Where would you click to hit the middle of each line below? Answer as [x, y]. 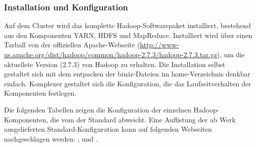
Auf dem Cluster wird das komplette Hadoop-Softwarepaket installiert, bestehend [128, 25]
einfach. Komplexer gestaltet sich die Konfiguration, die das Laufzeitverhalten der [128, 83]
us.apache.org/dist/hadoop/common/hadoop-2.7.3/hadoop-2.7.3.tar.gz [111, 54]
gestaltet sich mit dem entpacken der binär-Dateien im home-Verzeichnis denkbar [127, 74]
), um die [231, 54]
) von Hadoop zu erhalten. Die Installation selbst [151, 64]
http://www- [160, 45]
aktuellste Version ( [33, 64]
